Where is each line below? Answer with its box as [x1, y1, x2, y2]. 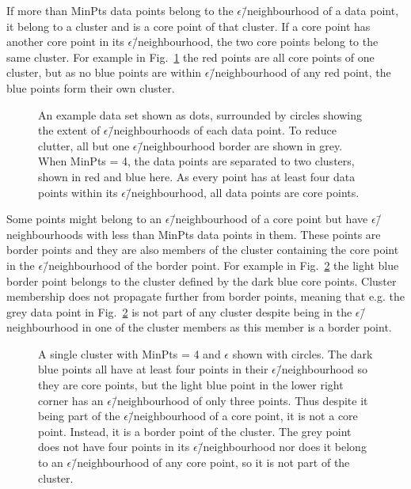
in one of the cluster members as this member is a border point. [82, 319, 392, 335]
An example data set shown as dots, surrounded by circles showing [38, 106, 362, 123]
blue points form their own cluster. [6, 79, 175, 96]
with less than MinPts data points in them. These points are [86, 226, 381, 242]
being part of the [38, 407, 120, 424]
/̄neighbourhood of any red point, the [209, 64, 391, 81]
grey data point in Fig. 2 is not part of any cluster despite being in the [6, 303, 352, 320]
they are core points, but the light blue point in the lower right [38, 377, 344, 393]
